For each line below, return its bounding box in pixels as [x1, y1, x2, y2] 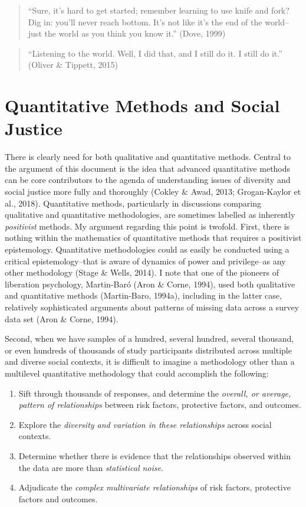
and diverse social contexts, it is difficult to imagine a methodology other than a [5, 355, 295, 368]
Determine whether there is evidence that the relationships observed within [18, 449, 291, 462]
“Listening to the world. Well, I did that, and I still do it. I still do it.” [28, 47, 282, 59]
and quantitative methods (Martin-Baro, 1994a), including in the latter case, [5, 289, 282, 302]
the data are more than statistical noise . [18, 461, 163, 473]
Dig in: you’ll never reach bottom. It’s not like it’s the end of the [28, 15, 262, 28]
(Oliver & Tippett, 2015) [28, 58, 118, 71]
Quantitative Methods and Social [5, 93, 280, 117]
